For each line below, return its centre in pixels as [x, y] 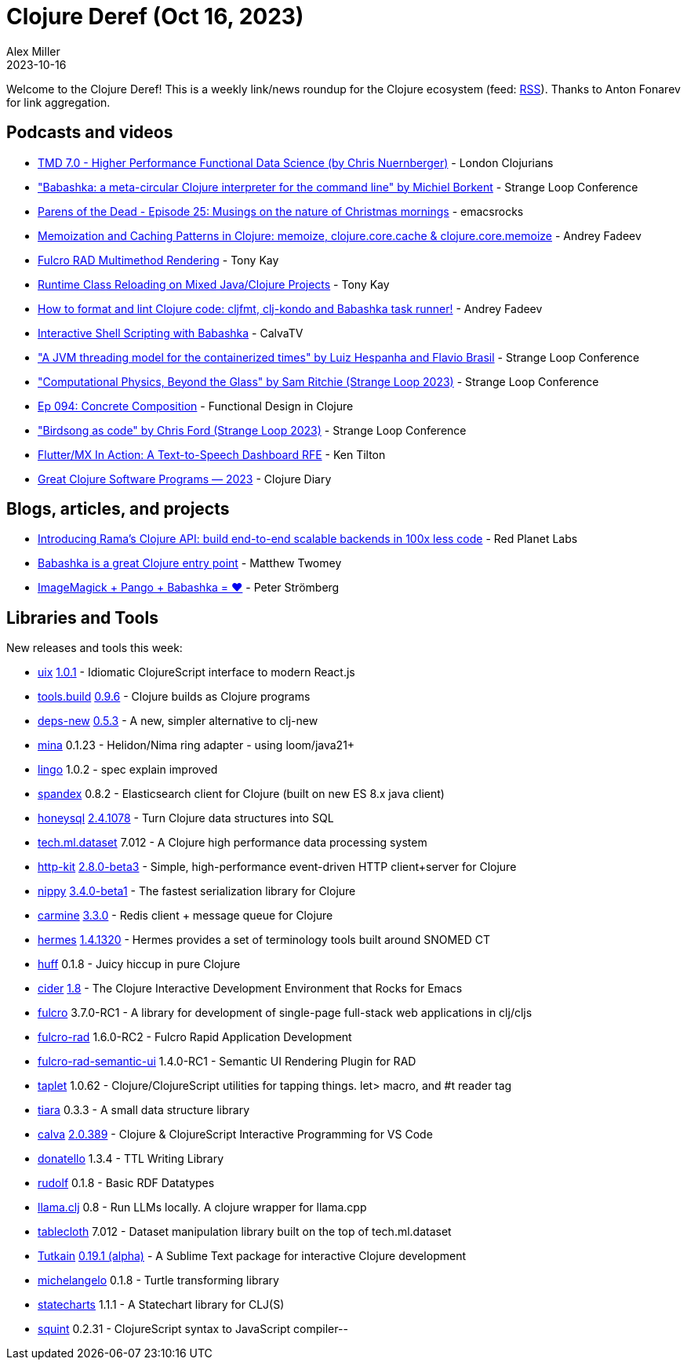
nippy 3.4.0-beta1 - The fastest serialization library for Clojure [197, 891]
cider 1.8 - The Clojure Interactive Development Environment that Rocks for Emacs [250, 989]
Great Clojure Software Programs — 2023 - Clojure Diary [185, 479]
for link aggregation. [58, 102]
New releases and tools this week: [95, 648]
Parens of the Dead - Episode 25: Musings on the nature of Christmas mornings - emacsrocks [281, 211]
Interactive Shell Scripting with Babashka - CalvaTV [171, 333]
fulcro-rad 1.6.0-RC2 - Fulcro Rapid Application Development [195, 1037]
